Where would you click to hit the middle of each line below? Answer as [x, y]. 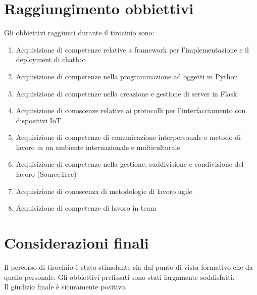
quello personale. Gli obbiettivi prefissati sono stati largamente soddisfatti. [119, 277]
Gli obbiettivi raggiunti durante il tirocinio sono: [79, 33]
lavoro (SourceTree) [46, 174]
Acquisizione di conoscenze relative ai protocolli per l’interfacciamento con [131, 110]
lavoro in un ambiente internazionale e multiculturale [98, 147]
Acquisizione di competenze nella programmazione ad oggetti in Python [127, 76]
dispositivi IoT [39, 120]
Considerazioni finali [76, 243]
